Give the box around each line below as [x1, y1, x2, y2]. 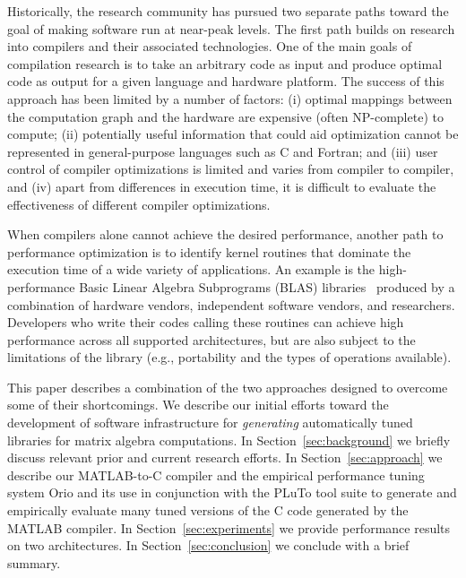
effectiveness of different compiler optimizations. [7, 194, 271, 213]
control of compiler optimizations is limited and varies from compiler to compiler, [7, 160, 454, 178]
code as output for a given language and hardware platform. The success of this [7, 72, 444, 91]
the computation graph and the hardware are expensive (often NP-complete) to [7, 107, 444, 125]
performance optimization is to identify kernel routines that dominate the [7, 242, 411, 261]
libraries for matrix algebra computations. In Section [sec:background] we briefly [7, 430, 451, 449]
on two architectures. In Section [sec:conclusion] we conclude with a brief [7, 536, 410, 555]
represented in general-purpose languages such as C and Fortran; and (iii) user [7, 142, 438, 160]
